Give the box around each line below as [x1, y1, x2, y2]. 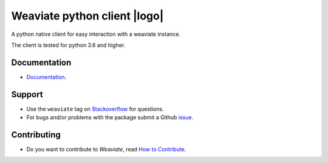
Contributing [11, 130, 61, 140]
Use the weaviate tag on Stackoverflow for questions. [26, 105, 164, 113]
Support [11, 89, 43, 100]
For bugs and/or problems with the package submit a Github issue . [26, 114, 194, 121]
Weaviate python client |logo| [11, 9, 164, 23]
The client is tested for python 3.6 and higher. [11, 41, 126, 49]
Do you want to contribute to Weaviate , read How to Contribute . [26, 146, 186, 153]
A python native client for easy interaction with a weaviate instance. [11, 30, 180, 38]
